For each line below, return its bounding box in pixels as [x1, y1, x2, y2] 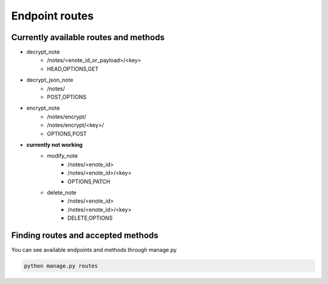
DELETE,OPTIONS [67, 214, 113, 221]
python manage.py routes [24, 262, 98, 269]
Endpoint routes [11, 9, 94, 22]
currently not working [26, 141, 83, 148]
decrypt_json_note [26, 76, 73, 84]
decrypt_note [26, 49, 60, 56]
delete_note [47, 189, 77, 196]
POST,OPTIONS [47, 93, 87, 101]
